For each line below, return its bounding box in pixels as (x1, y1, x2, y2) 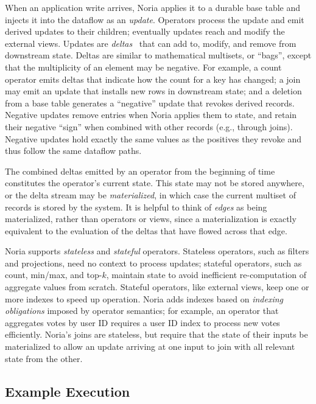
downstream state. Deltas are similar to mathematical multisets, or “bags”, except (5, 49, 312, 61)
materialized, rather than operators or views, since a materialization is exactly (5, 212, 297, 225)
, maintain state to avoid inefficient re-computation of (106, 268, 307, 281)
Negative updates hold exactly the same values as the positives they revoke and (5, 132, 301, 145)
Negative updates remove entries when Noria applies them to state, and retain (5, 108, 297, 121)
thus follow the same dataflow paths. (5, 144, 142, 157)
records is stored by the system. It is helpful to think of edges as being (5, 200, 267, 213)
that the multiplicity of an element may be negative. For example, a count (5, 60, 282, 73)
